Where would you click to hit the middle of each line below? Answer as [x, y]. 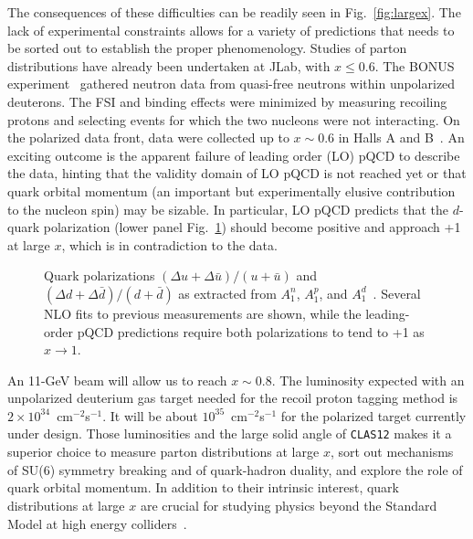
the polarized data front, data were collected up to [148, 137]
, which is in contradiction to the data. [169, 244]
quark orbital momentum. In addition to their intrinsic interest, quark [204, 487]
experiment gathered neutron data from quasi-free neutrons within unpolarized [231, 84]
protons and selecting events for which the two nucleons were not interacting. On [234, 119]
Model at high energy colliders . [97, 523]
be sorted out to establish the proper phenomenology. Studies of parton [207, 48]
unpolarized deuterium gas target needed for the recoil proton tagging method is [233, 398]
